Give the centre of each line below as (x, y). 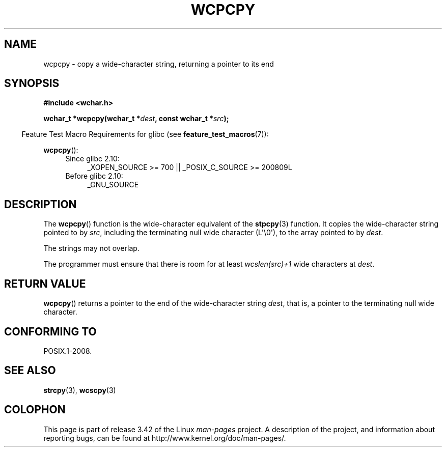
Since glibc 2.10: (92, 159)
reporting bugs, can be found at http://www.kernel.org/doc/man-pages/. (165, 438)
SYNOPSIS (32, 83)
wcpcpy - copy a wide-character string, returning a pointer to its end (159, 64)
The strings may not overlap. (91, 248)
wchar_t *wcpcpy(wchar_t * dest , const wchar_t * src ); (136, 119)
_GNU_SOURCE (113, 185)
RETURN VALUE (45, 284)
